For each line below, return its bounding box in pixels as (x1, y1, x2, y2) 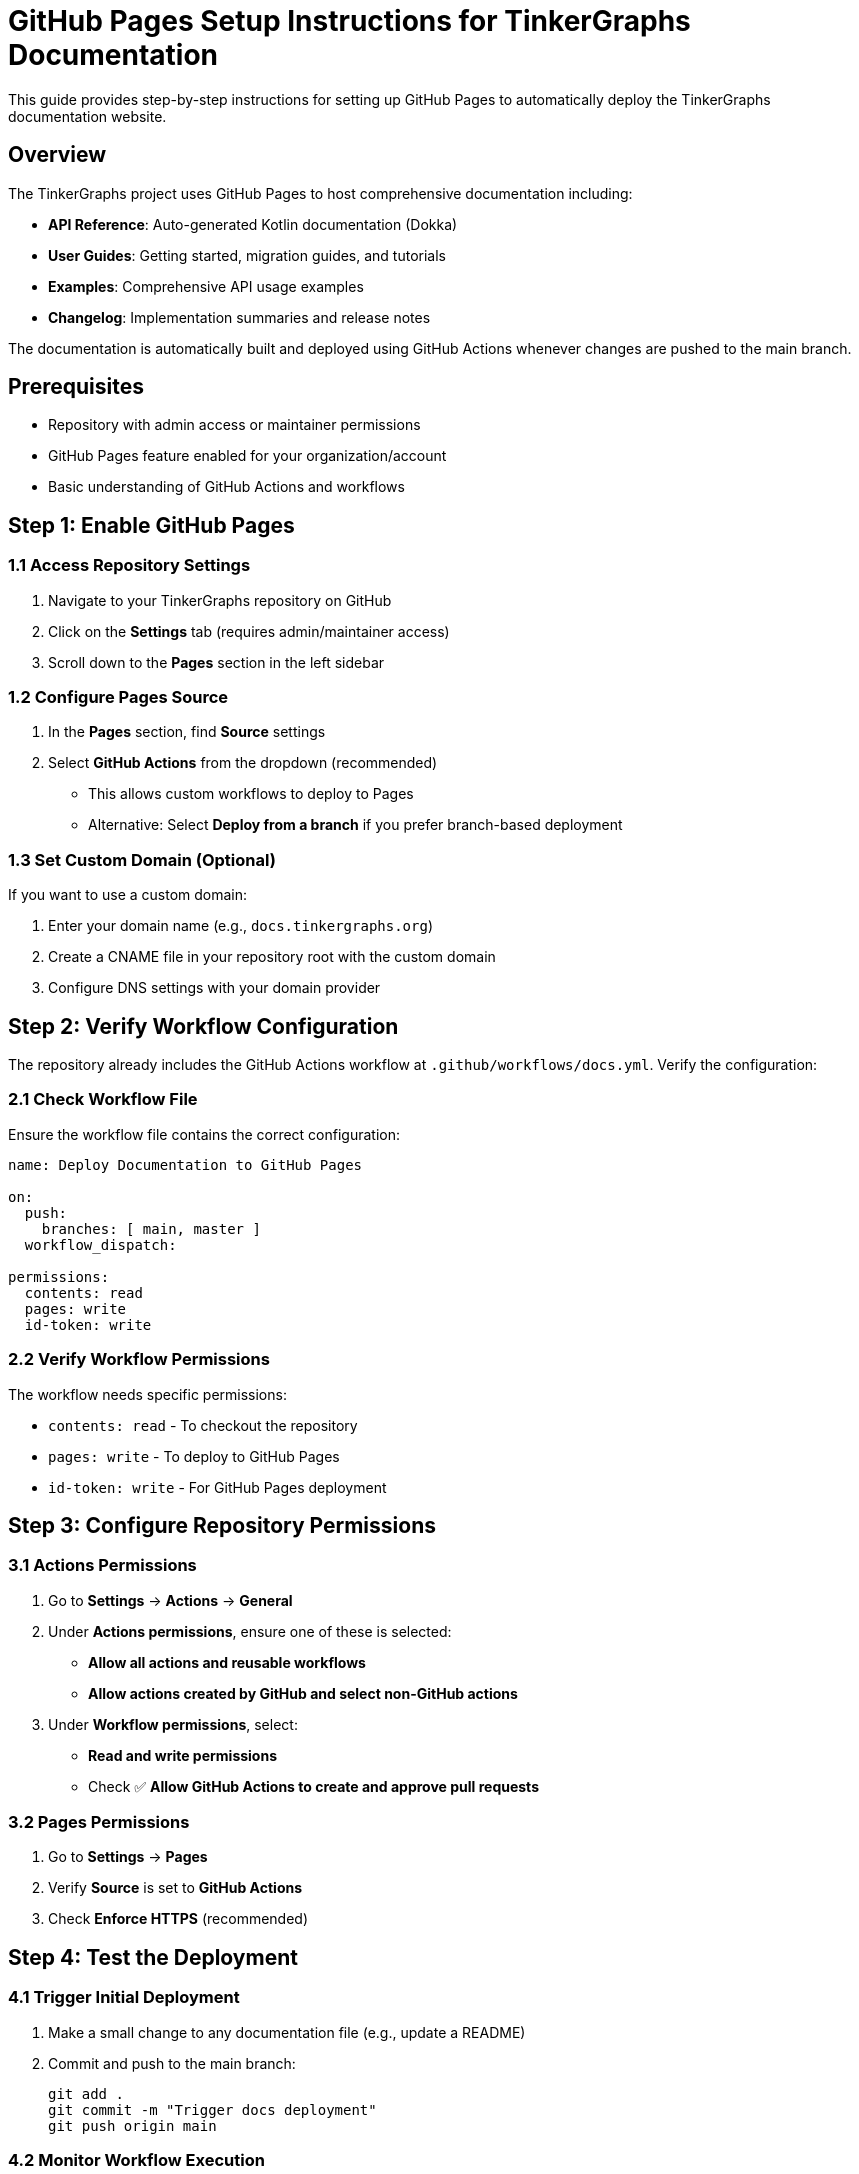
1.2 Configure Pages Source (8, 687, 229, 708)
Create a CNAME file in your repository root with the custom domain (48, 948, 496, 966)
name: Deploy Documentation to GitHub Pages (8, 1156, 363, 1173)
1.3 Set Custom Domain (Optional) (8, 849, 276, 870)
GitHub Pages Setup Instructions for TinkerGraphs (8, 4, 691, 38)
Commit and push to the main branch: (48, 2054, 296, 2072)
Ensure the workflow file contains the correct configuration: (8, 1125, 401, 1143)
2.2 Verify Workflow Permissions (8, 1349, 270, 1370)
